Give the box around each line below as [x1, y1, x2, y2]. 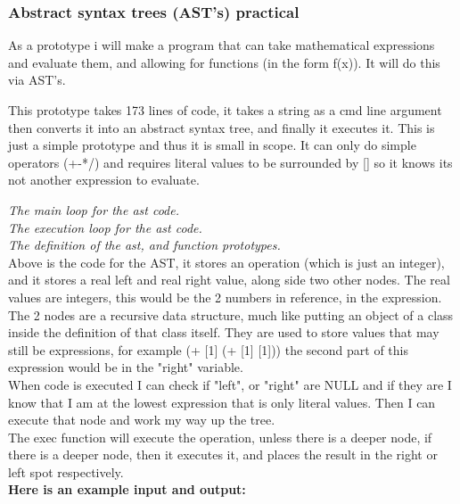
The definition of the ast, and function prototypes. [8, 235, 281, 254]
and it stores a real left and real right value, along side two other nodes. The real [8, 270, 450, 289]
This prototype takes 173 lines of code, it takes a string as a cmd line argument [8, 101, 442, 119]
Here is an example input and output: [8, 480, 246, 499]
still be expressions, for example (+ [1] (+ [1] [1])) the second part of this [8, 340, 408, 359]
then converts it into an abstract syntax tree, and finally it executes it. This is [8, 118, 435, 136]
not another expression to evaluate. [8, 170, 200, 189]
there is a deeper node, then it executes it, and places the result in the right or [8, 445, 438, 464]
